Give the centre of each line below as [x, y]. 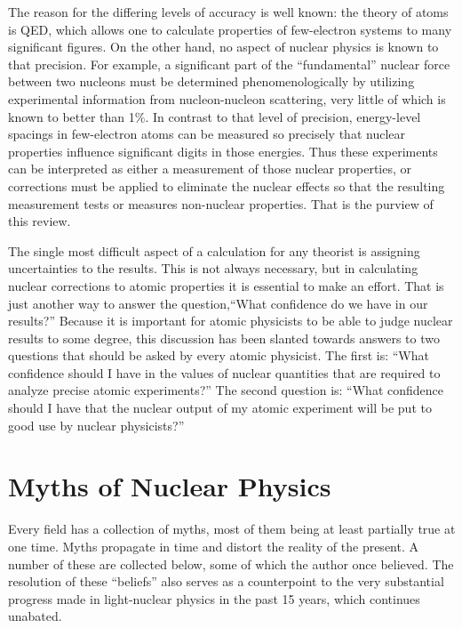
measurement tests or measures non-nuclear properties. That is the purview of [221, 203]
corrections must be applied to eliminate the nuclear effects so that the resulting [227, 185]
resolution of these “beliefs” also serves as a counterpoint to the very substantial [226, 581]
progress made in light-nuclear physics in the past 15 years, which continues [214, 598]
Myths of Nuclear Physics [170, 486]
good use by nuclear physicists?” [96, 425]
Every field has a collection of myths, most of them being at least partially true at [232, 529]
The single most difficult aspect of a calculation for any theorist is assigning [214, 250]
